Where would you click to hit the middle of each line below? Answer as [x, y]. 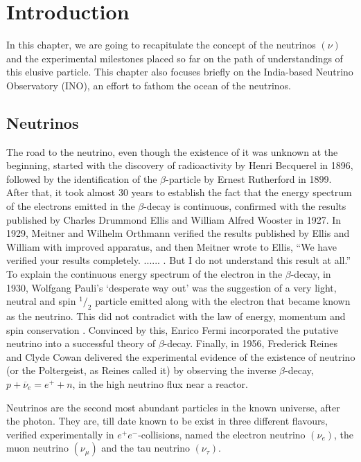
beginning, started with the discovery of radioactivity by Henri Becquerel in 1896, [180, 165]
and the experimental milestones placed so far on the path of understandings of [175, 58]
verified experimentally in [60, 434]
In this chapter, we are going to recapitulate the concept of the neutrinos [161, 45]
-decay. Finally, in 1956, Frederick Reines [251, 343]
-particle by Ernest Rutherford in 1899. [249, 178]
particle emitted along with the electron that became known [223, 301]
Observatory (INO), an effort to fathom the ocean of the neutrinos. [149, 85]
